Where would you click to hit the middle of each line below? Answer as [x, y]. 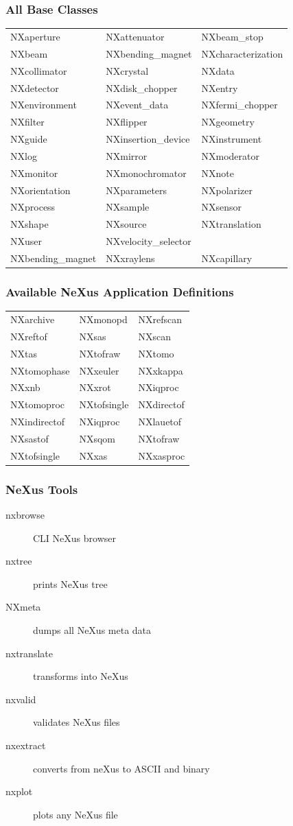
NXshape [30, 224]
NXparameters [137, 190]
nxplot [19, 791]
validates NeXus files [77, 722]
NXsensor [222, 207]
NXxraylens [130, 258]
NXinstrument [232, 139]
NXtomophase [40, 370]
